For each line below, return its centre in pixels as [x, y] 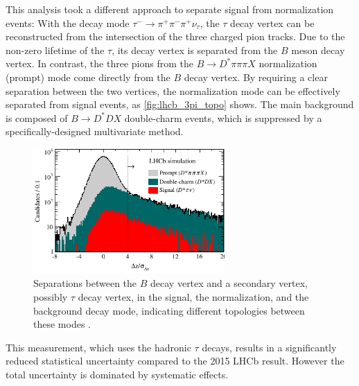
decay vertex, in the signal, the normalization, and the [193, 297]
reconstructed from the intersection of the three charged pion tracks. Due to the [175, 36]
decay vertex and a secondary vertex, [229, 283]
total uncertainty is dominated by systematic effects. [117, 375]
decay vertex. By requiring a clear [256, 77]
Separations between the [85, 283]
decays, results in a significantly [269, 347]
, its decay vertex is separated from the [195, 50]
